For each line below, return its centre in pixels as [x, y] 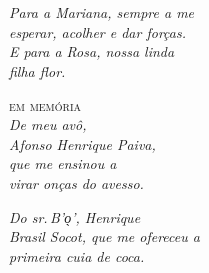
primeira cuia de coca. [77, 255]
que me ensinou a [63, 163]
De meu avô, [48, 124]
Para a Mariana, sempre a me [102, 12]
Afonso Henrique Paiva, [82, 143]
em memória [45, 104]
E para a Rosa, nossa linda [92, 51]
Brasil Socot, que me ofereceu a [104, 236]
